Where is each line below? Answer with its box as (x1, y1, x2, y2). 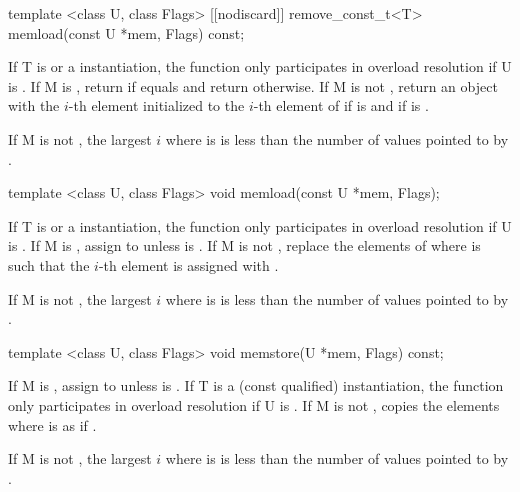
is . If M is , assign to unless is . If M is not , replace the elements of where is (8, 235, 481, 256)
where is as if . (8, 414, 97, 435)
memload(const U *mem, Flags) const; (8, 22, 245, 43)
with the (8, 95, 60, 116)
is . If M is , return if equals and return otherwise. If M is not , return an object (8, 75, 498, 96)
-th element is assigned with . (98, 254, 279, 275)
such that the (8, 254, 90, 275)
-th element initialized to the (68, 95, 245, 116)
